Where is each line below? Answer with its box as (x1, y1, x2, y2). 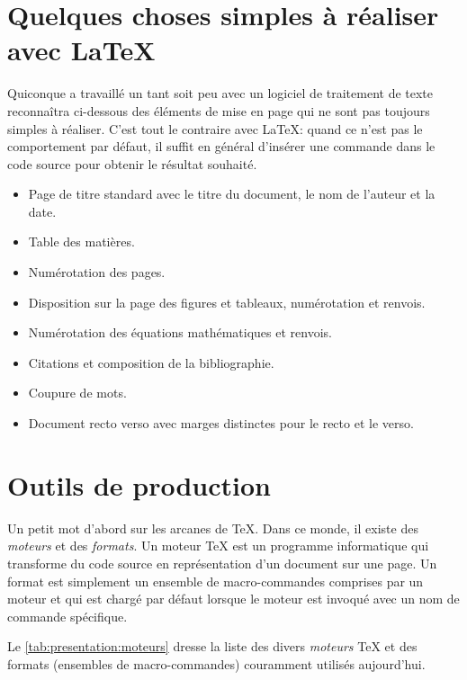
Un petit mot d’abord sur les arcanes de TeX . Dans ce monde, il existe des (7, 518, 418, 537)
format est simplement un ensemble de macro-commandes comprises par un (7, 571, 424, 590)
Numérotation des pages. (28, 263, 166, 282)
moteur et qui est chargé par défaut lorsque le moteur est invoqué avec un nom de (7, 589, 460, 608)
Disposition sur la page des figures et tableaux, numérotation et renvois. (28, 292, 426, 311)
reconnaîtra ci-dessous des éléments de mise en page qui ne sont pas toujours (7, 101, 430, 120)
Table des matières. (28, 232, 135, 251)
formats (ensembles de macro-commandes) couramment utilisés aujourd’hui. (7, 654, 426, 673)
